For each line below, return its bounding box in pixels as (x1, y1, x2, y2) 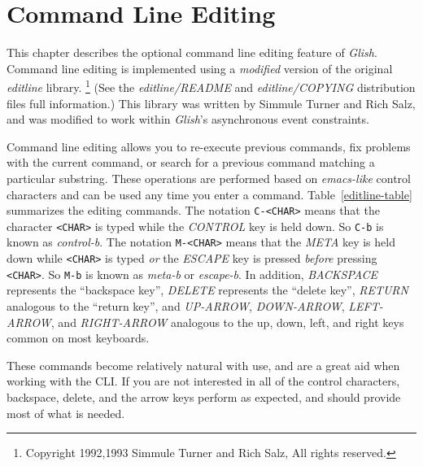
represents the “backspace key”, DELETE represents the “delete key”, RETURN (7, 281, 408, 298)
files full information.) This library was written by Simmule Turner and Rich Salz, (7, 94, 416, 111)
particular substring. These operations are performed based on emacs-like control (7, 169, 411, 186)
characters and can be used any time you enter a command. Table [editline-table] (7, 185, 412, 203)
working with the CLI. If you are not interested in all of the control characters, (7, 372, 400, 390)
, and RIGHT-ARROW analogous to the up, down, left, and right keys (50, 313, 404, 330)
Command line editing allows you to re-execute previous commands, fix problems (7, 137, 411, 155)
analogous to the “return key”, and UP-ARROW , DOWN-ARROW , (7, 298, 345, 314)
